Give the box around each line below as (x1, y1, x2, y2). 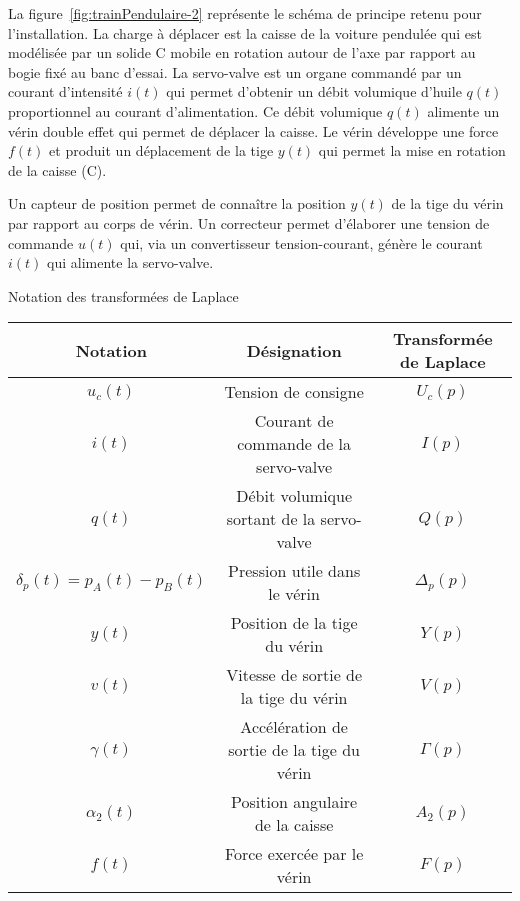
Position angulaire (231, 790, 358, 814)
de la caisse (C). (8, 159, 107, 180)
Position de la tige (230, 611, 358, 635)
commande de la (237, 432, 352, 456)
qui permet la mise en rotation (318, 140, 506, 161)
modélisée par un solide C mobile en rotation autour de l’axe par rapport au (8, 42, 476, 63)
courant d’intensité (8, 81, 123, 102)
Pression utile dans (228, 559, 361, 583)
